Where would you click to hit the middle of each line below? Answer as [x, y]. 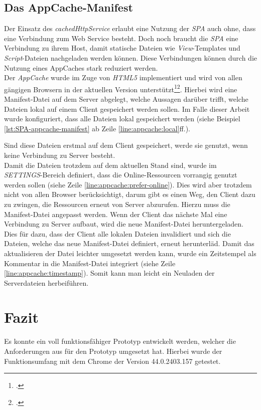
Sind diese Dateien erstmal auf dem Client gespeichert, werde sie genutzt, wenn [126, 145]
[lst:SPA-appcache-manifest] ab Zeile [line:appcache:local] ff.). [97, 128]
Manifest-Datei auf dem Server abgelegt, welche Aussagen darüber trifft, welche [126, 99]
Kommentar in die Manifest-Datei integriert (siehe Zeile [90, 263]
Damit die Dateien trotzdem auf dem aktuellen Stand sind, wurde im [110, 165]
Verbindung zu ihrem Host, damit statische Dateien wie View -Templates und [122, 48]
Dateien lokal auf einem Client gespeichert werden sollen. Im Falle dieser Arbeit [127, 109]
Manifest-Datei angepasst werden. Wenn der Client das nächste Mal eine [116, 214]
